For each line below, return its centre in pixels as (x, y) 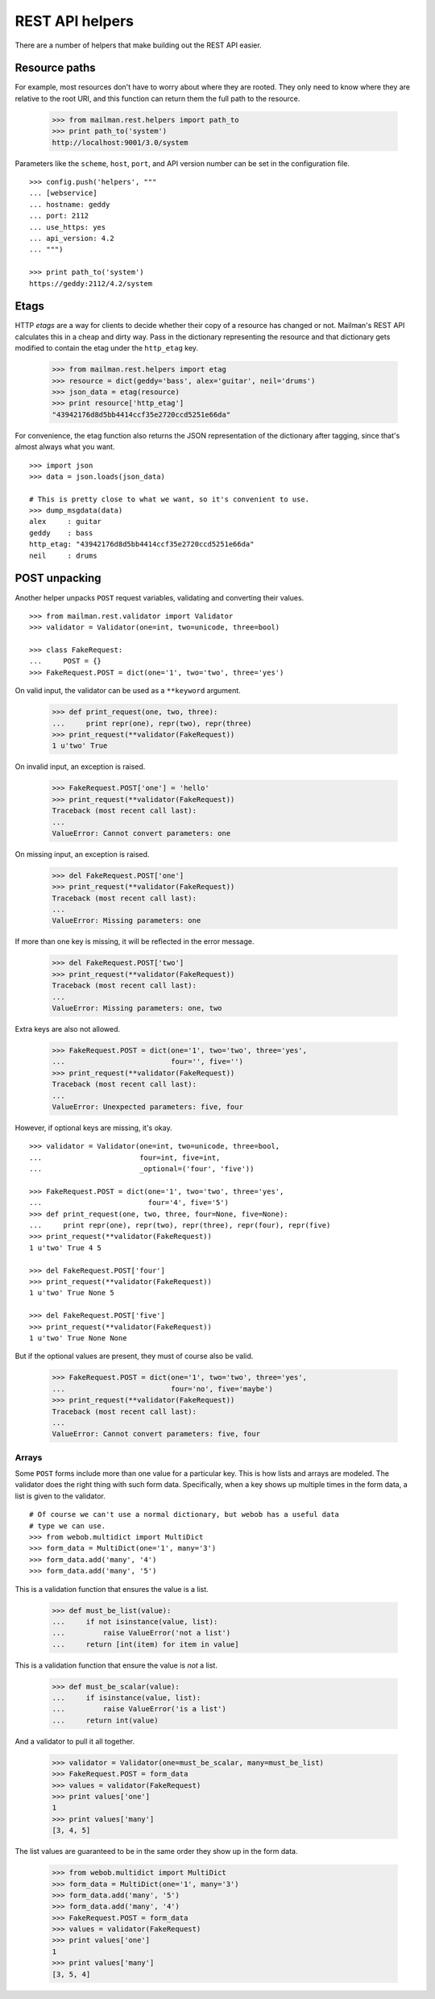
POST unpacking (58, 578)
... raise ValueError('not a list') (141, 1633)
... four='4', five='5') (129, 1203)
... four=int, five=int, (125, 1157)
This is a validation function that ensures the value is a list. (112, 1589)
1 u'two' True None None (78, 1338)
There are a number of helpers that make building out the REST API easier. (138, 45)
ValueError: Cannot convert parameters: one (141, 833)
